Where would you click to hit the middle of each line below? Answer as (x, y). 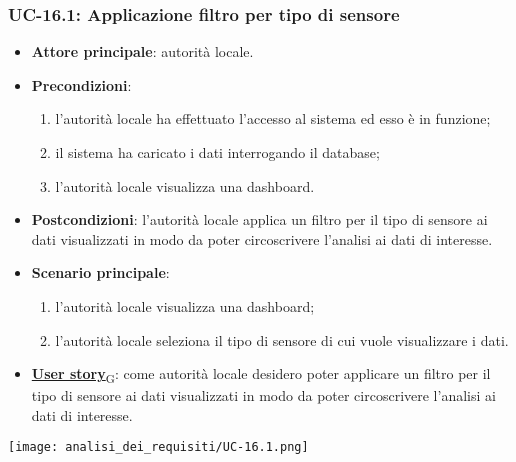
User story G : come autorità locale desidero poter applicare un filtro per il (261, 374)
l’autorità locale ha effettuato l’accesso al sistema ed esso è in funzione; (273, 118)
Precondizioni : (81, 84)
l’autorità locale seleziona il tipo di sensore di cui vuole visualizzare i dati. (282, 339)
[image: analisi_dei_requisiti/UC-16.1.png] (158, 447)
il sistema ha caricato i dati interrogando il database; (217, 152)
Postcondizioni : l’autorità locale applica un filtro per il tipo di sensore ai (259, 219)
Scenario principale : (100, 272)
